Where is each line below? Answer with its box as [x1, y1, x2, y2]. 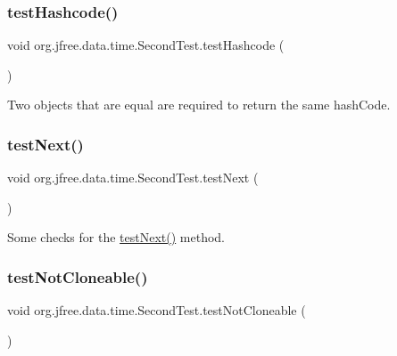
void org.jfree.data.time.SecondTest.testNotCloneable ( [7, 301, 306, 320]
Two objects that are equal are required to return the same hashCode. [7, 95, 391, 114]
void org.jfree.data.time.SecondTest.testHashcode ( [7, 36, 285, 54]
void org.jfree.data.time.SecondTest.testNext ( [7, 168, 259, 187]
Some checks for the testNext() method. [7, 228, 226, 247]
